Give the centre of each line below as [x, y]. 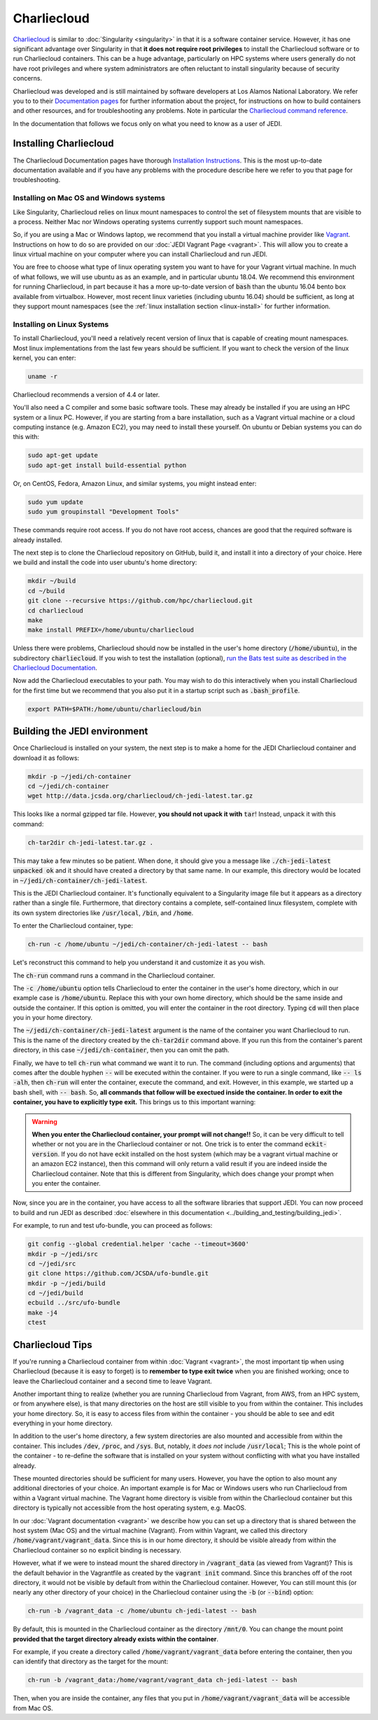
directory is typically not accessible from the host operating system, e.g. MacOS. [129, 1508]
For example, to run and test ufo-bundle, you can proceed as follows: [113, 1226]
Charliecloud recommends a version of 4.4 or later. [86, 394]
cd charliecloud [56, 610]
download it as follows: [46, 758]
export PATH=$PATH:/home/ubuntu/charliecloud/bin [114, 709]
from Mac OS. [33, 1708]
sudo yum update [56, 502]
